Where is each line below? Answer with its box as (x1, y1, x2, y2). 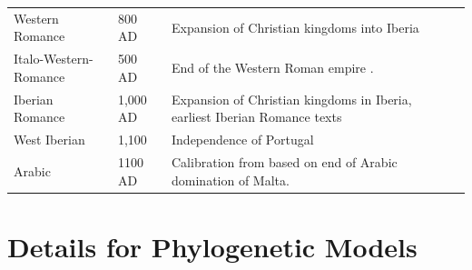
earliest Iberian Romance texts (172, 107, 342, 126)
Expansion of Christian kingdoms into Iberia (172, 17, 419, 36)
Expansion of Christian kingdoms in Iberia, (172, 89, 412, 108)
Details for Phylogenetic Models (7, 227, 418, 265)
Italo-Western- (14, 49, 93, 68)
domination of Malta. (172, 170, 290, 189)
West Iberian (14, 130, 85, 149)
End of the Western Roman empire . (172, 57, 374, 76)
